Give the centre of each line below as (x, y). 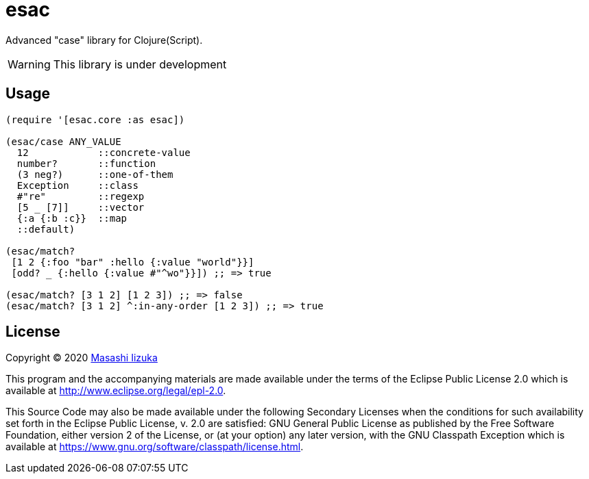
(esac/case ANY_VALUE (63, 141)
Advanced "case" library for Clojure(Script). (104, 40)
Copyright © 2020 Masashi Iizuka (82, 358)
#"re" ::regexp (81, 196)
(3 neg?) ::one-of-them (95, 174)
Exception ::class (77, 185)
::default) (46, 229)
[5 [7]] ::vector (81, 207)
